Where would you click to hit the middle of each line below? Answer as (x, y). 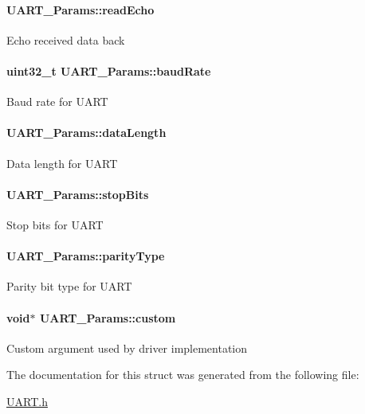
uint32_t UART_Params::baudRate (109, 70)
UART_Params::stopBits (78, 194)
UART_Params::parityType (86, 256)
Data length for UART (62, 163)
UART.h (27, 401)
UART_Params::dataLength (86, 133)
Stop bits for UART (55, 224)
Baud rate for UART (57, 102)
